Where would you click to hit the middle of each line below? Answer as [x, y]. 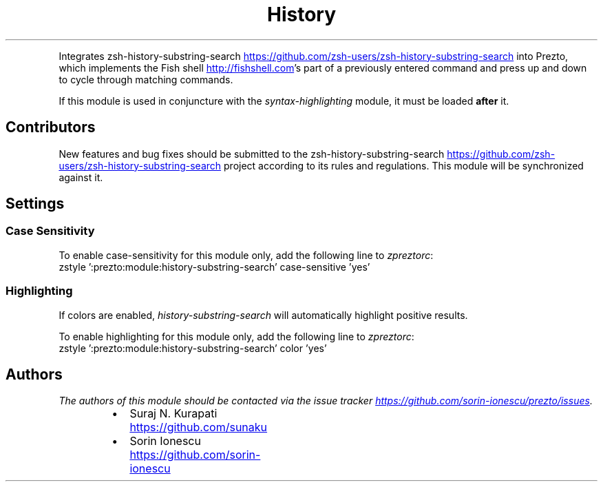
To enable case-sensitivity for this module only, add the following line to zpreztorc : [246, 255]
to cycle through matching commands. [146, 79]
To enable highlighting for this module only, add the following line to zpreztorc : [236, 336]
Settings [35, 204]
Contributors [51, 127]
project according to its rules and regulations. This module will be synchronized [404, 165]
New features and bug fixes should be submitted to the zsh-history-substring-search [252, 154]
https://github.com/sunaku [199, 427]
